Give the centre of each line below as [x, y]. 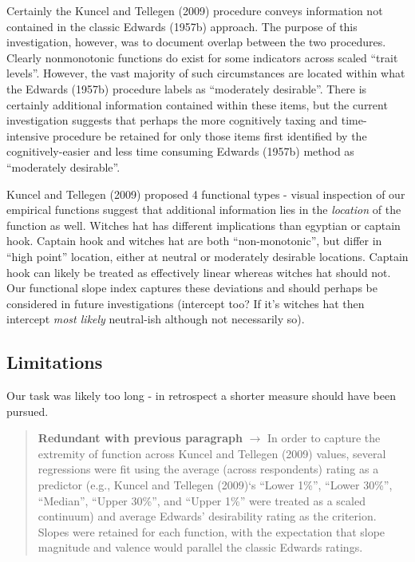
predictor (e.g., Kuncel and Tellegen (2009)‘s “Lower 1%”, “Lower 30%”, [215, 485]
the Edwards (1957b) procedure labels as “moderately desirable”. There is [187, 88]
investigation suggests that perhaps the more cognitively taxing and [172, 120]
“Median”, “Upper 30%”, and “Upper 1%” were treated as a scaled [202, 500]
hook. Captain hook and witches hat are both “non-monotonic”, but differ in [194, 241]
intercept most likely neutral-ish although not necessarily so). [156, 319]
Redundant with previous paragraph [140, 438]
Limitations [55, 362]
